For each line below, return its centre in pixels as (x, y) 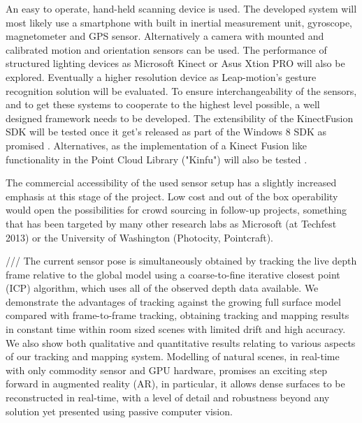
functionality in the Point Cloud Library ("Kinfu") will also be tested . (157, 159)
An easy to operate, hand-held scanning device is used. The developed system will (181, 8)
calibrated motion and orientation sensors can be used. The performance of (166, 49)
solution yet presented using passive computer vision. (119, 411)
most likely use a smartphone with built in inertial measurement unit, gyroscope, (179, 22)
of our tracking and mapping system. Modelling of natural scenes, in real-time (173, 356)
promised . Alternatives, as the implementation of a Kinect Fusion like (157, 145)
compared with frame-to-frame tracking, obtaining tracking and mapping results (178, 315)
